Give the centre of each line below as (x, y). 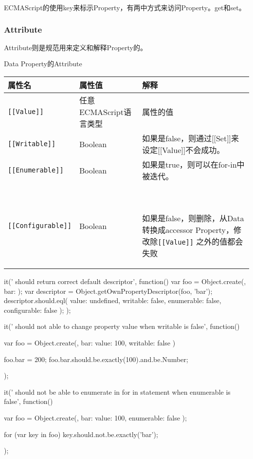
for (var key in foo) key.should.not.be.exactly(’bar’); (81, 434)
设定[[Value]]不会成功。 (183, 150)
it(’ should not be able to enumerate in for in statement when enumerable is (117, 392)
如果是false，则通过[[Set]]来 (191, 138)
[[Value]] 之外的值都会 (200, 241)
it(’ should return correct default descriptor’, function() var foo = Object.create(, (125, 281)
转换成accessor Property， (188, 230)
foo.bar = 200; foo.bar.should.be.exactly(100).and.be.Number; (96, 359)
